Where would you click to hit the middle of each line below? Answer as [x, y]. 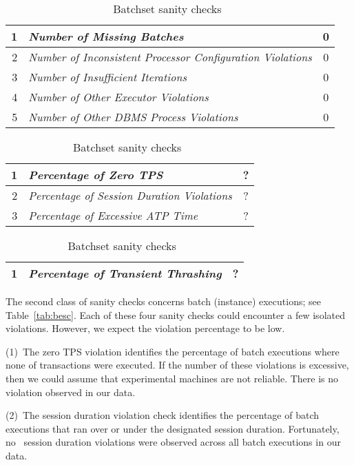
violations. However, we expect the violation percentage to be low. [145, 328]
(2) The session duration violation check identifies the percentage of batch [162, 415]
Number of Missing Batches [106, 36]
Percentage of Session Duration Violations [130, 195]
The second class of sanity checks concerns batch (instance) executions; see [163, 301]
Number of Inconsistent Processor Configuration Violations [170, 57]
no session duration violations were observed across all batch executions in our [173, 442]
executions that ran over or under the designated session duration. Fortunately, [173, 428]
